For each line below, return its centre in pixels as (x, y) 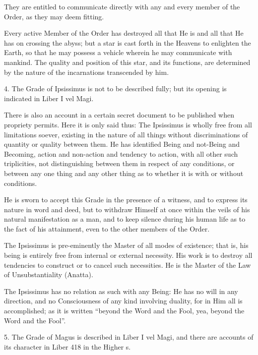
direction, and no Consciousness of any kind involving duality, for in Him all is (123, 301)
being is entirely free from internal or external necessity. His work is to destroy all (128, 255)
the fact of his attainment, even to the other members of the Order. (107, 228)
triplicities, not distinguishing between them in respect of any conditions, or (119, 163)
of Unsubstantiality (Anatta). (49, 274)
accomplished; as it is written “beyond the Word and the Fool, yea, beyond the (124, 311)
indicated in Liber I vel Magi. (49, 98)
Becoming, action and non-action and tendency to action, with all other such (121, 153)
